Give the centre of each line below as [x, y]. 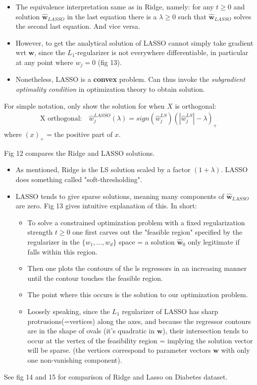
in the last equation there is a [112, 16]
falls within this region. [62, 251]
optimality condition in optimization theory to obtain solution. [110, 89]
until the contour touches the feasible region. [95, 278]
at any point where [44, 62]
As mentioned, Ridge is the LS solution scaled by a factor [103, 169]
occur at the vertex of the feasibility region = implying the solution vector [140, 340]
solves [243, 16]
